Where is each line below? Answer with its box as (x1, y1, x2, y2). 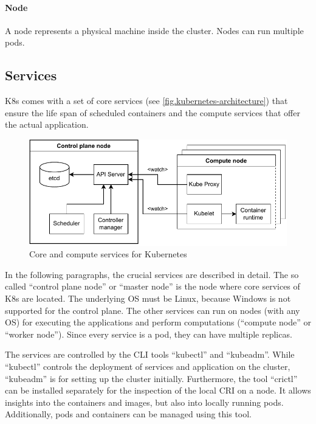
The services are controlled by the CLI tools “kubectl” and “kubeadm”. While (5, 348, 295, 361)
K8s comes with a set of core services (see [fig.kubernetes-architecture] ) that (5, 94, 288, 107)
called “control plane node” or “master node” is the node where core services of (5, 280, 300, 293)
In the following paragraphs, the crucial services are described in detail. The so (5, 268, 299, 280)
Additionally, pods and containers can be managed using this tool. (5, 408, 252, 420)
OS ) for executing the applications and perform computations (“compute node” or (5, 316, 311, 328)
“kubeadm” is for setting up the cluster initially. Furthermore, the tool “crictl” (5, 372, 298, 384)
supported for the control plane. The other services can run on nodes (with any (5, 304, 300, 316)
